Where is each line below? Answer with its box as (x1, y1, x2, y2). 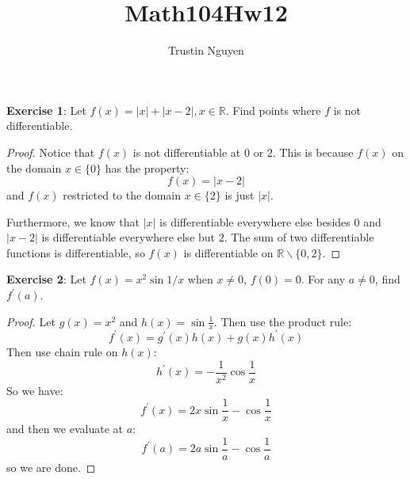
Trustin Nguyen (168, 42, 244, 59)
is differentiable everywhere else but (41, 229, 216, 245)
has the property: (105, 159, 190, 176)
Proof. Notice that (6, 143, 95, 160)
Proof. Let (6, 313, 56, 329)
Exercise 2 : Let (6, 271, 86, 287)
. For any (301, 271, 346, 287)
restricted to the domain (63, 187, 181, 203)
